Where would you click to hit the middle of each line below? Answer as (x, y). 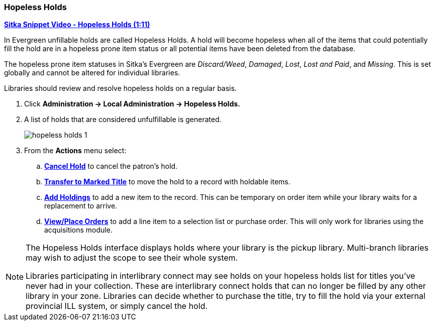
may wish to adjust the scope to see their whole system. (132, 258)
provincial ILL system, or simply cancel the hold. (117, 306)
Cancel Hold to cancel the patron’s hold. (111, 166)
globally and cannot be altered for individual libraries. (92, 73)
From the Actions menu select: (75, 151)
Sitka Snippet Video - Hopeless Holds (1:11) (77, 25)
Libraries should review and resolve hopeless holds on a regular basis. (121, 88)
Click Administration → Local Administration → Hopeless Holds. (132, 104)
